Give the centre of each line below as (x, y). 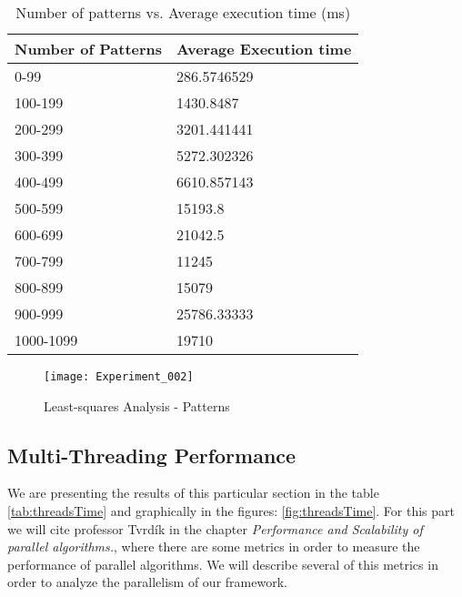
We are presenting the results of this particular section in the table (193, 493)
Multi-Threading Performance (152, 455)
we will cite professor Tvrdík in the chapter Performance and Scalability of (215, 528)
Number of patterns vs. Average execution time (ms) (183, 12)
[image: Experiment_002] (119, 377)
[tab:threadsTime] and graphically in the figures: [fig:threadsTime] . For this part (231, 511)
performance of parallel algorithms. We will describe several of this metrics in (223, 564)
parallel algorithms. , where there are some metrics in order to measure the (214, 546)
